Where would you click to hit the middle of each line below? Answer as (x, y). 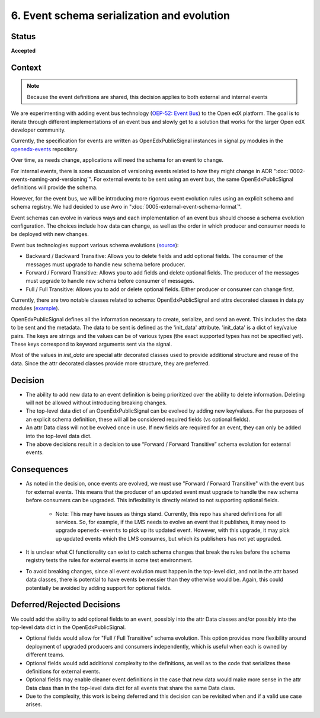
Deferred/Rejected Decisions (66, 605)
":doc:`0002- (289, 171)
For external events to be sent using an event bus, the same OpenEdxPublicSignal (193, 179)
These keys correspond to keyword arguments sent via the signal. (92, 344)
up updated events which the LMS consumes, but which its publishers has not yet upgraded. (169, 538)
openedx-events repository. (45, 149)
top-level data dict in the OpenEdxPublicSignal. (68, 627)
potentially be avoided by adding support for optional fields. (99, 588)
